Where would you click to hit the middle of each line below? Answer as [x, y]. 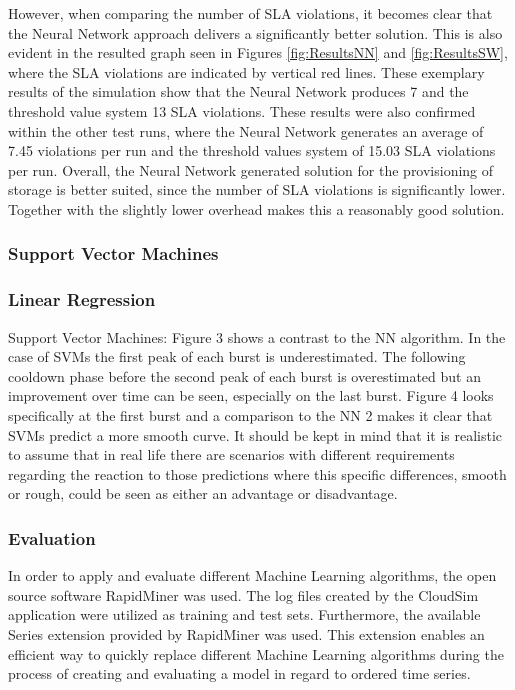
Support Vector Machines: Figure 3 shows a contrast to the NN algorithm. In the [257, 336]
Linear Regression [82, 299]
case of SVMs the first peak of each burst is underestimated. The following [237, 356]
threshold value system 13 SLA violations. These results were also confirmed [242, 110]
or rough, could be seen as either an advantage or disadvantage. [203, 493]
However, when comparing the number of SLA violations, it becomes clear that [250, 13]
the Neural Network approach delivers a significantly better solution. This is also [255, 32]
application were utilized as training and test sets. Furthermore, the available [244, 614]
